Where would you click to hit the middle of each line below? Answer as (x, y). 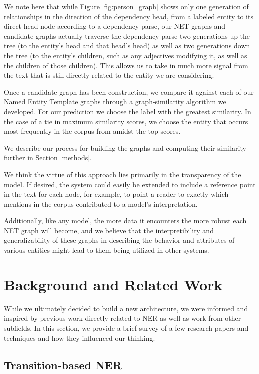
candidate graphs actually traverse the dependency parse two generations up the (127, 36)
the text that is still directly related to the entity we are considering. (109, 75)
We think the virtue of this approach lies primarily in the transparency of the (123, 174)
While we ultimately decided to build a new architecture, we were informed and (126, 308)
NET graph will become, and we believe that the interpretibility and (109, 230)
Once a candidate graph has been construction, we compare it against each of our (129, 92)
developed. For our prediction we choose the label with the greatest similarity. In (128, 111)
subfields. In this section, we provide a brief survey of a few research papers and (126, 328)
